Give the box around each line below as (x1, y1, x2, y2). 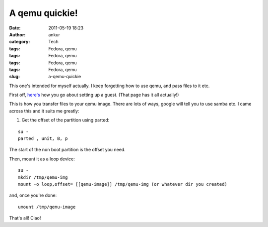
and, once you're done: (9, 192, 57, 199)
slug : (9, 74, 20, 80)
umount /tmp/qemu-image (18, 204, 76, 210)
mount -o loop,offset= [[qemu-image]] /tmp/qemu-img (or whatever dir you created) (18, 181, 228, 187)
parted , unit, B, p (18, 136, 68, 141)
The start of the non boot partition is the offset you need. (9, 147, 126, 153)
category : (9, 39, 30, 45)
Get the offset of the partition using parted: (21, 117, 110, 123)
